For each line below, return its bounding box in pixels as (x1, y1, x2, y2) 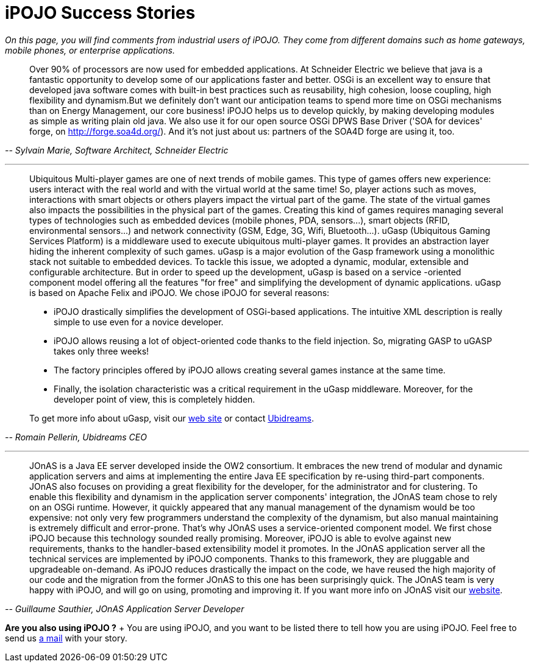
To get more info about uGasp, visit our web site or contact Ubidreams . (29, 412, 315, 423)
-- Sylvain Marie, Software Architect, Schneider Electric (5, 144, 229, 155)
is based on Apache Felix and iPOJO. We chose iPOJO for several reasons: (29, 287, 330, 298)
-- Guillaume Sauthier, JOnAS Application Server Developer (5, 603, 244, 614)
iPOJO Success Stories (5, 2, 196, 23)
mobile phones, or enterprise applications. (5, 44, 175, 55)
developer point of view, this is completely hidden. (54, 393, 255, 404)
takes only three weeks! (54, 345, 149, 356)
